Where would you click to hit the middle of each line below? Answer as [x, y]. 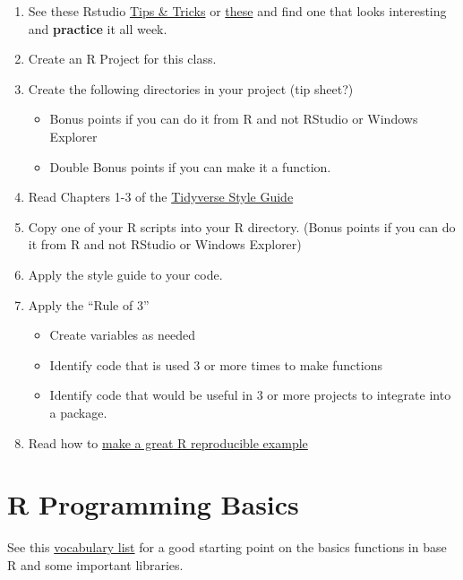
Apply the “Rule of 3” [89, 304]
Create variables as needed [122, 335]
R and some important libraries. [95, 564]
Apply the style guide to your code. [125, 274]
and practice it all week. [98, 28]
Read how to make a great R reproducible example [168, 442]
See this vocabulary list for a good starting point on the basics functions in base [227, 547]
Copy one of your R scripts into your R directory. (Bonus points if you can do [242, 226]
